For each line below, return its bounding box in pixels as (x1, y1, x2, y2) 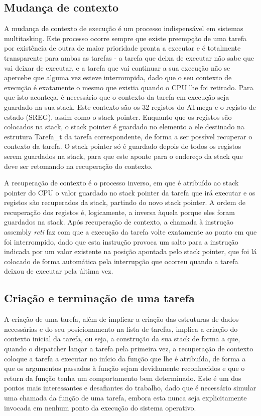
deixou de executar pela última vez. (4, 266, 113, 276)
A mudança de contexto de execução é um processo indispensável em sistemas (4, 23, 243, 34)
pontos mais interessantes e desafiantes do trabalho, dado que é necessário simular (4, 382, 256, 393)
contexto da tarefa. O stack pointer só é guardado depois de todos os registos (4, 141, 241, 151)
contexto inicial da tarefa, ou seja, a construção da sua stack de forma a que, (4, 333, 240, 344)
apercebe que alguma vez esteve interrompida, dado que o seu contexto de (4, 72, 232, 83)
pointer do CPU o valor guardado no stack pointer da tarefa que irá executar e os (4, 187, 255, 197)
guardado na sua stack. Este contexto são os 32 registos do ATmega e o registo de (4, 101, 256, 112)
